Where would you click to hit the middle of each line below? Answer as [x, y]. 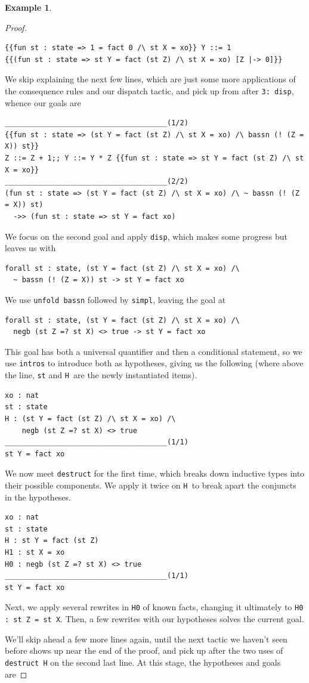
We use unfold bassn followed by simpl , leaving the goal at [115, 299]
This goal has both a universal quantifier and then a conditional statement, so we [154, 351]
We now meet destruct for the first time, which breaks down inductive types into [155, 473]
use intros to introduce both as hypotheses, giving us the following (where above [154, 363]
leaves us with [30, 248]
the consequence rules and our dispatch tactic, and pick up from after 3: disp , [149, 90]
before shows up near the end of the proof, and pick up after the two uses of [144, 650]
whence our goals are [43, 102]
